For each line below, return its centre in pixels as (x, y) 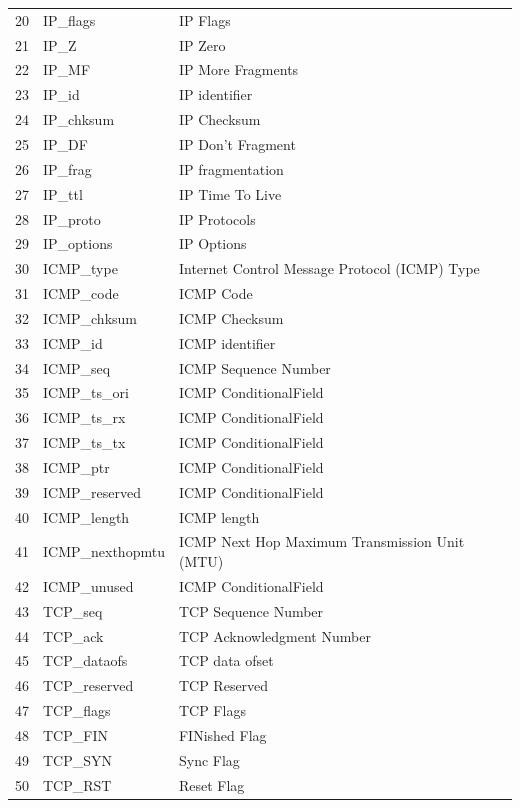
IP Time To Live (230, 193)
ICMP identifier (227, 342)
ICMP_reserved (92, 491)
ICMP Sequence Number (254, 367)
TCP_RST (77, 784)
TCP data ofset (226, 660)
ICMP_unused (88, 585)
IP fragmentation (231, 168)
